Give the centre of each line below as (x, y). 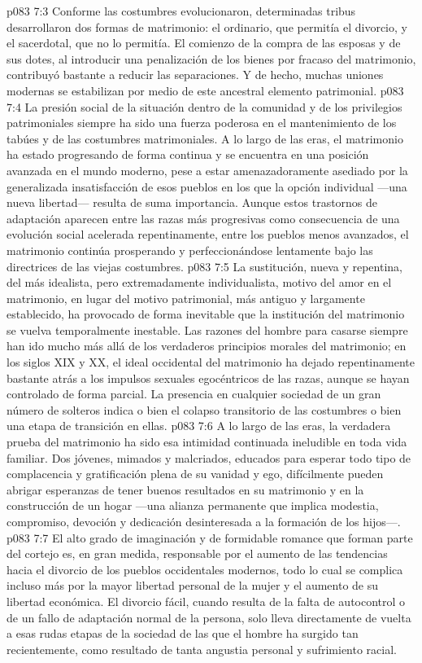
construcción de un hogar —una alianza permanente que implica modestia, (193, 505)
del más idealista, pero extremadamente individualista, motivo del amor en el (199, 282)
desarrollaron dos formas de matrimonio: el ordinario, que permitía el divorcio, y (207, 26)
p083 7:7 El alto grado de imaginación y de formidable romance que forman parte (210, 537)
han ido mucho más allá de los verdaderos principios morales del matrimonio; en (207, 346)
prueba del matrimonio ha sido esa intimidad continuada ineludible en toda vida (207, 442)
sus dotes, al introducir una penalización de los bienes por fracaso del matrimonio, (211, 58)
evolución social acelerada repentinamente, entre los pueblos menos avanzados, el (208, 234)
